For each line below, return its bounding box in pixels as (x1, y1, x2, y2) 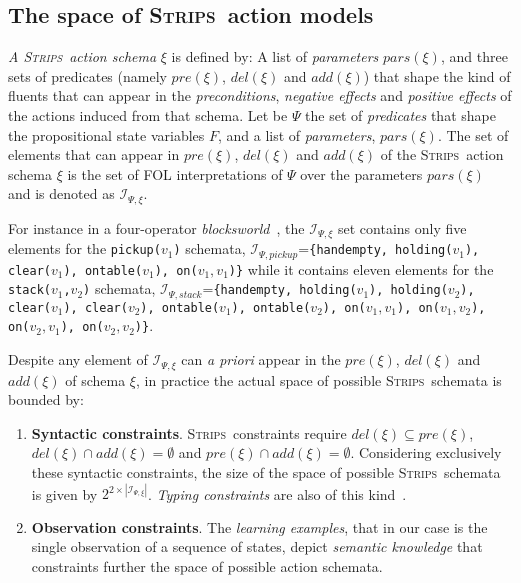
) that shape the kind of (363, 65, 511, 86)
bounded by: (8, 389, 84, 410)
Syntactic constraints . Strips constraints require (31, 422, 347, 443)
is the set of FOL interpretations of (67, 163, 283, 184)
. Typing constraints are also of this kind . (148, 483, 407, 504)
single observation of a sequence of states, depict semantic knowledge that (31, 536, 483, 557)
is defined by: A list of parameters (171, 46, 379, 67)
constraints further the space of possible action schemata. (31, 555, 383, 576)
